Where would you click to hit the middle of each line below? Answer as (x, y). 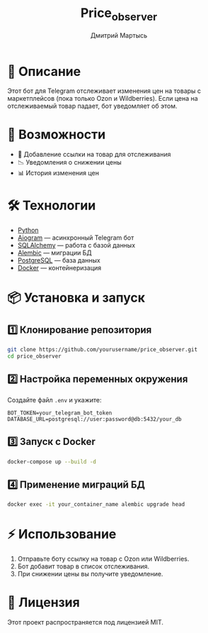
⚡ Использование (62, 534)
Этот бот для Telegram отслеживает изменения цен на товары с (104, 91)
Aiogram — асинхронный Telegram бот (76, 238)
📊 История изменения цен (58, 173)
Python (28, 230)
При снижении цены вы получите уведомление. (90, 574)
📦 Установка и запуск (76, 298)
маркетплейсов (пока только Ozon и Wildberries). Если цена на (103, 99)
